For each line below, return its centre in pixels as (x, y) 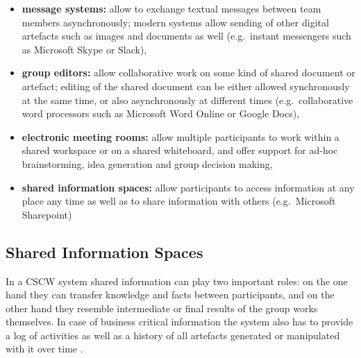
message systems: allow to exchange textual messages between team (171, 8)
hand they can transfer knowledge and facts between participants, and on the (170, 295)
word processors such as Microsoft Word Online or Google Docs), (161, 113)
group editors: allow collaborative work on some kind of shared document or (188, 73)
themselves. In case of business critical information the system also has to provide (179, 322)
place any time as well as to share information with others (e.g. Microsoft (179, 201)
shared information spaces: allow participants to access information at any (188, 187)
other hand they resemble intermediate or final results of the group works (162, 308)
